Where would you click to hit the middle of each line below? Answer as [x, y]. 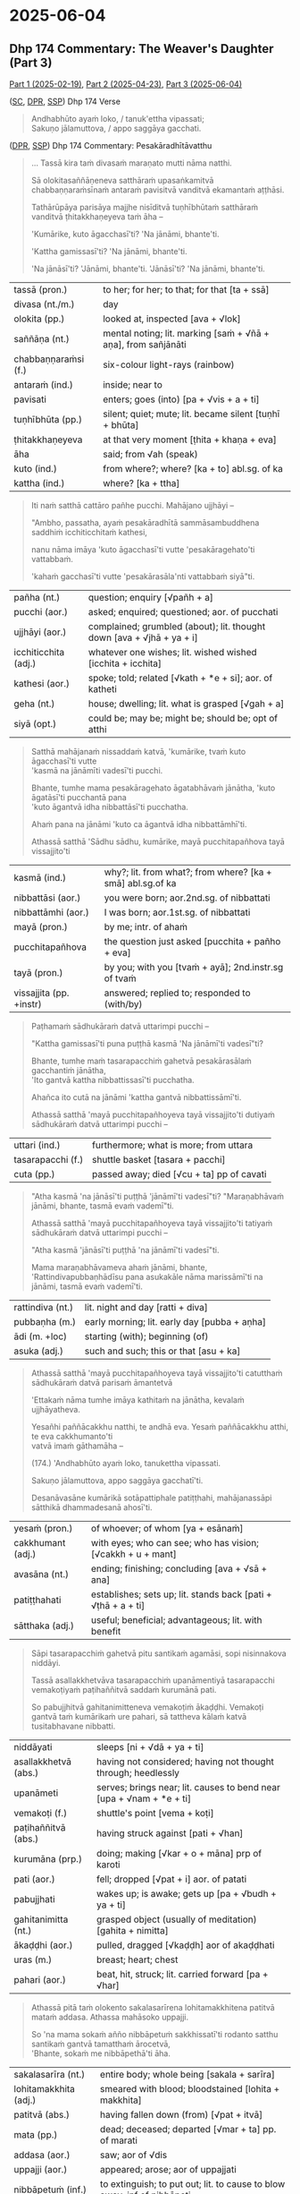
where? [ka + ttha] [141, 483]
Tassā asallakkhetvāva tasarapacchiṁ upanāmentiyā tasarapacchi [153, 1680]
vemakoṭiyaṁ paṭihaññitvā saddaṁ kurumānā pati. [124, 1690]
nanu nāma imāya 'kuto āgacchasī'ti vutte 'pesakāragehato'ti [143, 550]
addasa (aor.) [42, 2155]
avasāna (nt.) [42, 1574]
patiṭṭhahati [37, 1600]
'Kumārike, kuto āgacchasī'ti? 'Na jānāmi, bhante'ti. [125, 234]
